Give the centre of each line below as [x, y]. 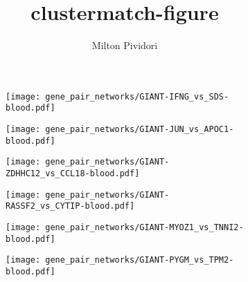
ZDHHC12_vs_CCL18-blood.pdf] [73, 173]
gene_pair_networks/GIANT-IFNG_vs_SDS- [137, 96]
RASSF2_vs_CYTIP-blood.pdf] [70, 206]
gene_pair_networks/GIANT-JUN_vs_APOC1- [140, 130]
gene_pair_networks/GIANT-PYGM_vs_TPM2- [140, 260]
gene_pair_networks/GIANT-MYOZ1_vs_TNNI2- [144, 227]
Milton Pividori [125, 45]
